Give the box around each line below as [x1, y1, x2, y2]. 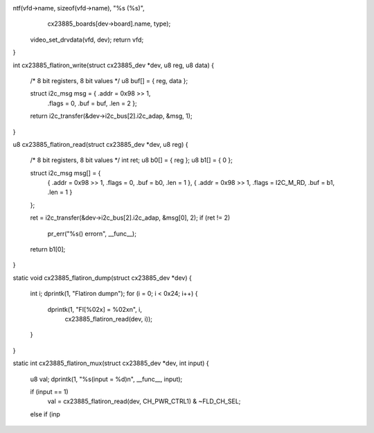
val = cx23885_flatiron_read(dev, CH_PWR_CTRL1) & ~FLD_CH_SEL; [47, 397, 241, 405]
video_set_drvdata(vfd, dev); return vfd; [30, 35, 144, 44]
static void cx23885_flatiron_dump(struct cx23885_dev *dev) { [12, 274, 192, 282]
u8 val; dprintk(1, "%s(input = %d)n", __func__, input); [30, 375, 183, 383]
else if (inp [30, 409, 60, 418]
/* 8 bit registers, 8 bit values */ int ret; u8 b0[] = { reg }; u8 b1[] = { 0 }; [30, 156, 233, 164]
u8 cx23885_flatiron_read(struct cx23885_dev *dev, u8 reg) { [12, 140, 188, 148]
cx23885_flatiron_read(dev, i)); [64, 315, 152, 323]
